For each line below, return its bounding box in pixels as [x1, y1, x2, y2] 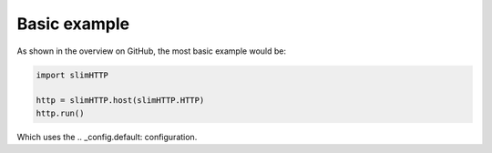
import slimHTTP [36, 69, 109, 80]
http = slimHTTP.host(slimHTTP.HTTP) [36, 96, 205, 106]
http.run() [36, 107, 85, 118]
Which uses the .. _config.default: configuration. [16, 131, 198, 142]
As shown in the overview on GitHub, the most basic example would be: [16, 46, 287, 56]
